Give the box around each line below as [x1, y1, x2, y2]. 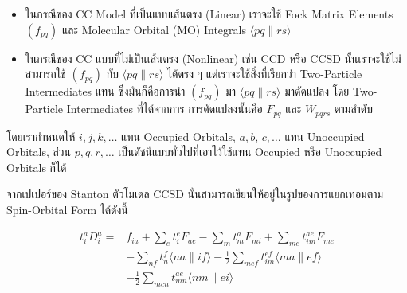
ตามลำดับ [334, 100, 374, 117]
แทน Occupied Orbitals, [121, 127, 236, 144]
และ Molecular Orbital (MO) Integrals [61, 21, 246, 37]
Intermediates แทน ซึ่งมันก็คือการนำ [25, 83, 186, 100]
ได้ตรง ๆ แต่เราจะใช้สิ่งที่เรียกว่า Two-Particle [167, 65, 362, 82]
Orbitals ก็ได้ [6, 158, 67, 175]
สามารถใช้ [25, 65, 66, 82]
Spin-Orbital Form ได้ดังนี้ [6, 201, 128, 218]
